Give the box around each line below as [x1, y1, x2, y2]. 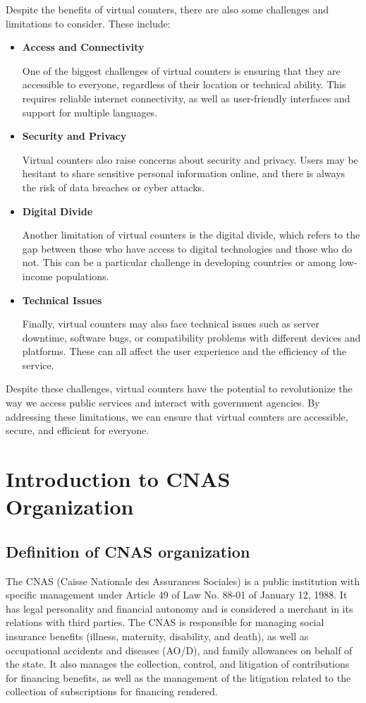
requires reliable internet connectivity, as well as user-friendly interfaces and [22, 90, 350, 105]
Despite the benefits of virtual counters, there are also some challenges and [6, 2, 329, 16]
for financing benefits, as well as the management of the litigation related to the [6, 670, 351, 685]
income [22, 268, 53, 283]
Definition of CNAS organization [6, 540, 250, 562]
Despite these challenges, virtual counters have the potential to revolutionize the [6, 381, 353, 396]
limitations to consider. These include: [6, 16, 171, 30]
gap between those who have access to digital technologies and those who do [22, 241, 353, 256]
